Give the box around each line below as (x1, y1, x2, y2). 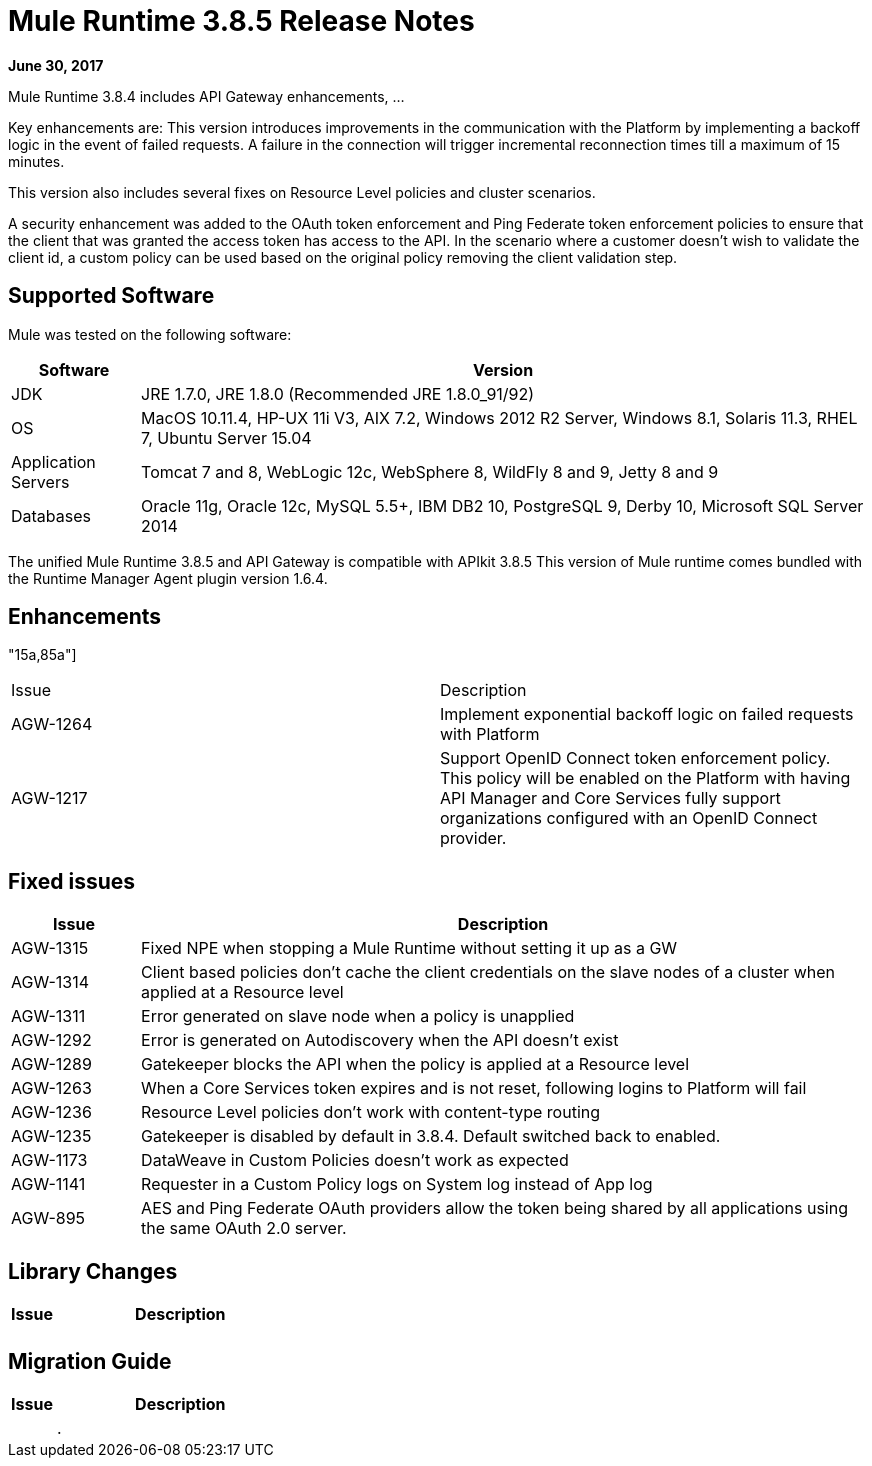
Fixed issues (8, 868, 136, 894)
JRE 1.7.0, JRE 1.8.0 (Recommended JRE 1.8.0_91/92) (141, 383, 535, 404)
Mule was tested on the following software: (8, 325, 292, 343)
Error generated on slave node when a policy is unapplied (141, 1006, 575, 1027)
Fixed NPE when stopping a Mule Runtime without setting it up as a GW (141, 938, 678, 959)
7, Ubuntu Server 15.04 (141, 427, 312, 448)
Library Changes (8, 1258, 178, 1284)
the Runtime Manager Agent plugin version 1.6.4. (8, 569, 328, 587)
